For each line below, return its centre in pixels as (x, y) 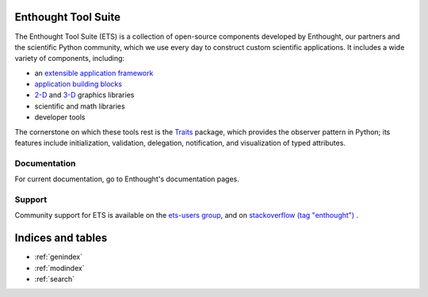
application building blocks (78, 84)
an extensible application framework (94, 73)
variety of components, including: (70, 59)
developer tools (60, 117)
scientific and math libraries (80, 106)
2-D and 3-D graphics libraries (84, 95)
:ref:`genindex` (59, 257)
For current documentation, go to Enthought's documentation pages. (127, 179)
